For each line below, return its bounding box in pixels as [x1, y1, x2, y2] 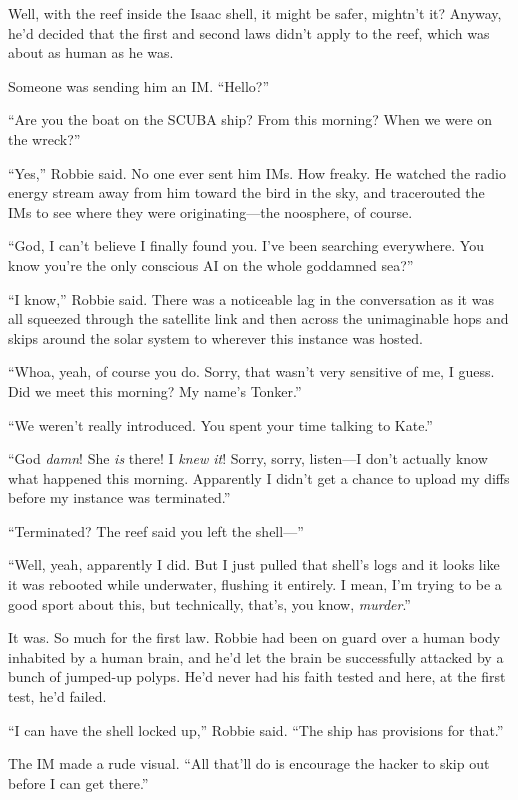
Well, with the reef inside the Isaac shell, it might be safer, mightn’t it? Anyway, [8, 3, 502, 23]
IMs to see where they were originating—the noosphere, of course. [8, 201, 413, 222]
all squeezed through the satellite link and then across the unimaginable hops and [8, 308, 509, 329]
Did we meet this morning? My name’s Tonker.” [8, 380, 302, 401]
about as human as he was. [8, 42, 174, 63]
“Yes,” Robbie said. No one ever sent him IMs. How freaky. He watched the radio [8, 162, 506, 183]
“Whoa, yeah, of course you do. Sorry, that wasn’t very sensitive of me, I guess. [8, 361, 495, 382]
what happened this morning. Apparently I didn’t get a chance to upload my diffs [8, 467, 510, 488]
